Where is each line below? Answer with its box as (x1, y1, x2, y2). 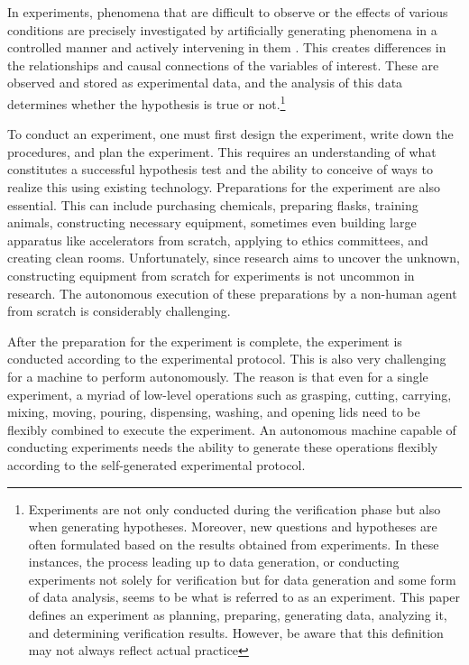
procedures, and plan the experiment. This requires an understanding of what (7, 142, 437, 161)
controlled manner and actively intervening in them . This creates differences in (7, 38, 446, 57)
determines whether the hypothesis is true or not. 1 (7, 91, 286, 113)
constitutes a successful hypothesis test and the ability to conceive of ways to (7, 160, 433, 179)
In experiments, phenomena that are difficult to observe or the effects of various (7, 3, 448, 21)
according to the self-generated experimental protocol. (7, 455, 306, 474)
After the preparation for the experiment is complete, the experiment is (7, 331, 402, 350)
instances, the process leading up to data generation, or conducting (28, 552, 400, 571)
